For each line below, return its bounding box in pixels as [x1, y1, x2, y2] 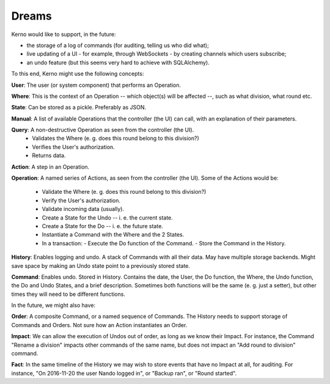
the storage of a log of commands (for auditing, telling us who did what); [26, 42, 209, 49]
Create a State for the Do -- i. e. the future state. [42, 222, 163, 229]
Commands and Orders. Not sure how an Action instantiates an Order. [11, 321, 188, 328]
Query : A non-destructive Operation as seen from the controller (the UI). [11, 126, 194, 134]
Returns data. [32, 152, 66, 159]
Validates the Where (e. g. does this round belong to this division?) [32, 135, 200, 142]
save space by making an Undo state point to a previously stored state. [11, 262, 191, 269]
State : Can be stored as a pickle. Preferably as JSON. [11, 104, 147, 111]
